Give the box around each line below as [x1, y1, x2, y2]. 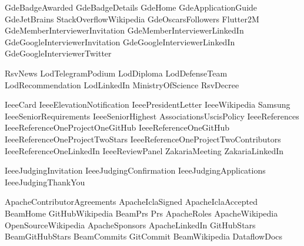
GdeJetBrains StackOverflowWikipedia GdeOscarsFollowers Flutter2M [5, 12, 259, 25]
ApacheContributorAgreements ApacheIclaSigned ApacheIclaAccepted [5, 195, 258, 208]
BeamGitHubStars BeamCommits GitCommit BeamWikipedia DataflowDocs [5, 230, 283, 242]
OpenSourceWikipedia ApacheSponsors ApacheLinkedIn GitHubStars [5, 218, 256, 231]
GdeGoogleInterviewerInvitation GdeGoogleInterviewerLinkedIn [5, 35, 235, 48]
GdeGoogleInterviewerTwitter [5, 47, 112, 59]
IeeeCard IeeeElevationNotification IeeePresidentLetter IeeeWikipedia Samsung [5, 98, 290, 111]
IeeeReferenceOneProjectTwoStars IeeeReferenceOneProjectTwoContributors [5, 132, 281, 145]
